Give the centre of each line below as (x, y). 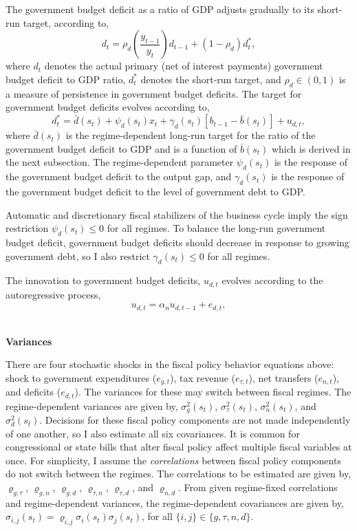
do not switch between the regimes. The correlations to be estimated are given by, (178, 474)
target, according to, (66, 22)
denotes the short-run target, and (211, 79)
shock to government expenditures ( (81, 377)
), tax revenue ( (203, 377)
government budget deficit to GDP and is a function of (121, 148)
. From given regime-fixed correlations (258, 487)
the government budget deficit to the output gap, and (119, 176)
